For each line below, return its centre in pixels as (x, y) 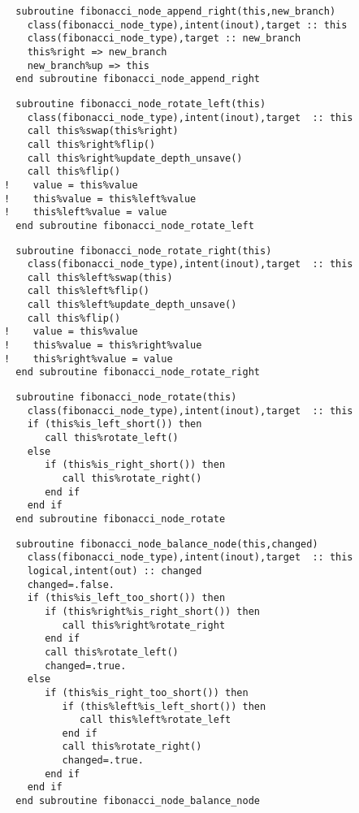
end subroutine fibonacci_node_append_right (138, 79)
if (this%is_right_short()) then (135, 465)
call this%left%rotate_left (156, 720)
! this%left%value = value (86, 212)
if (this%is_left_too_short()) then (126, 598)
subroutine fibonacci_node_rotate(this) (126, 398)
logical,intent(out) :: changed (115, 571)
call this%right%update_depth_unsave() (135, 158)
